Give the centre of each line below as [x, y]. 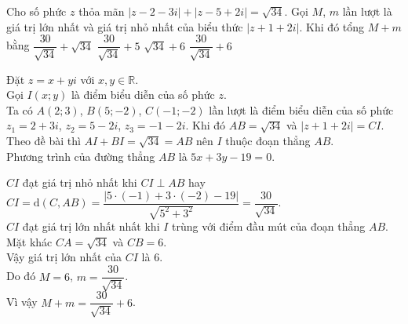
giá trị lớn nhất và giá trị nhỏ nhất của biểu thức [125, 26]
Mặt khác [29, 241]
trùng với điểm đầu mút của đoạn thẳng [269, 226]
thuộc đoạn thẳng [268, 141]
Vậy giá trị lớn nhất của [64, 257]
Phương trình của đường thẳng [81, 156]
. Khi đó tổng [332, 26]
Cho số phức [36, 11]
